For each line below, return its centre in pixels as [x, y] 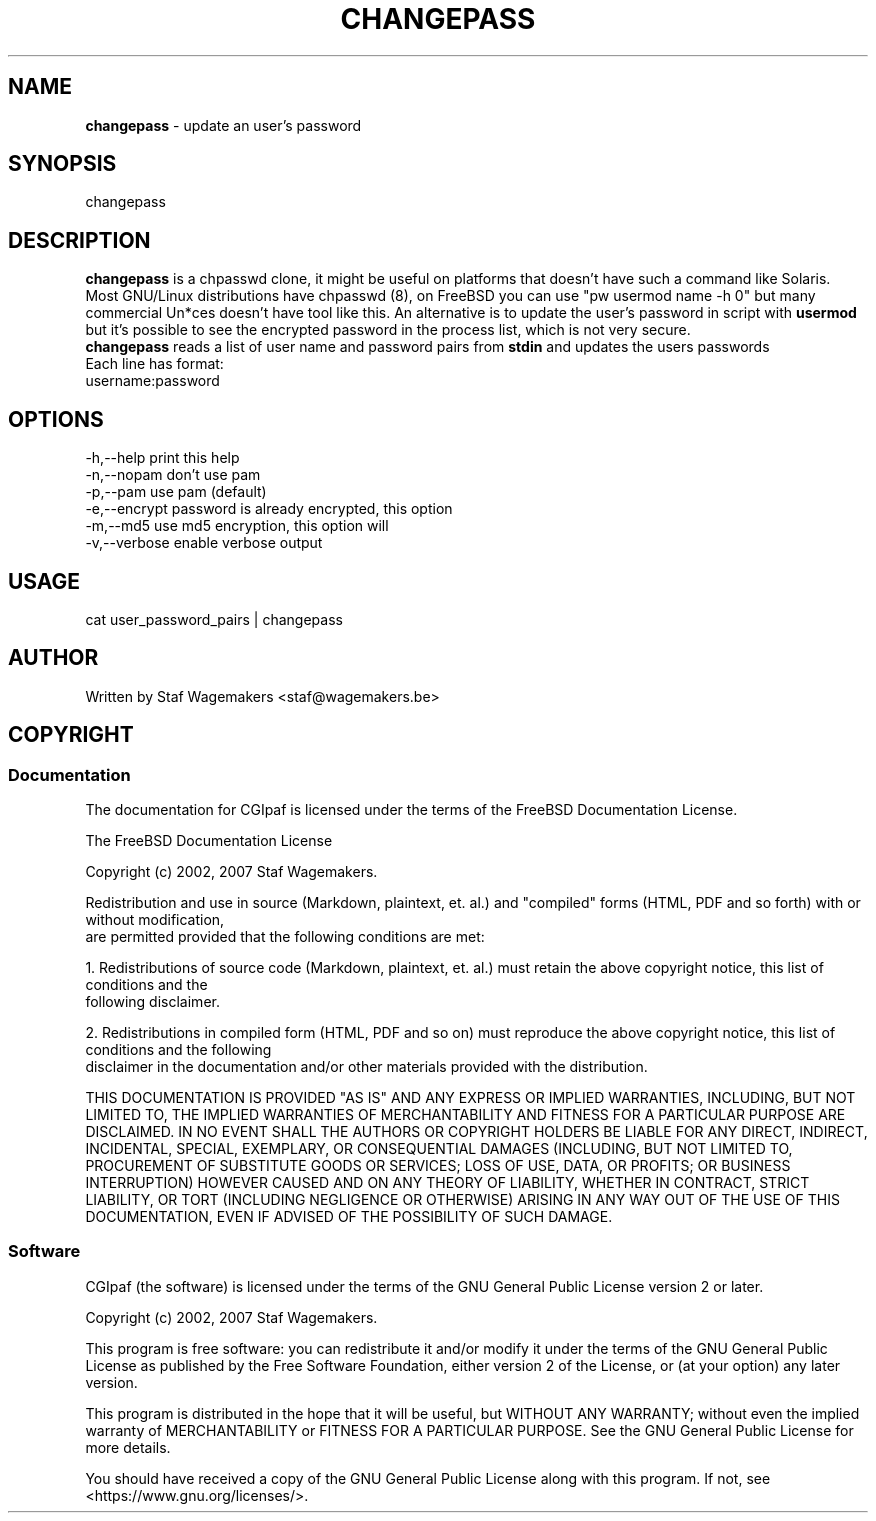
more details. [128, 1447]
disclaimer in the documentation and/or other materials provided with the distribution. [366, 1067]
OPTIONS [56, 419]
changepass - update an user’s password [223, 125]
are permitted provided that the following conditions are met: [285, 937]
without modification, [155, 920]
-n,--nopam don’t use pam [173, 475]
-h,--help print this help [162, 458]
